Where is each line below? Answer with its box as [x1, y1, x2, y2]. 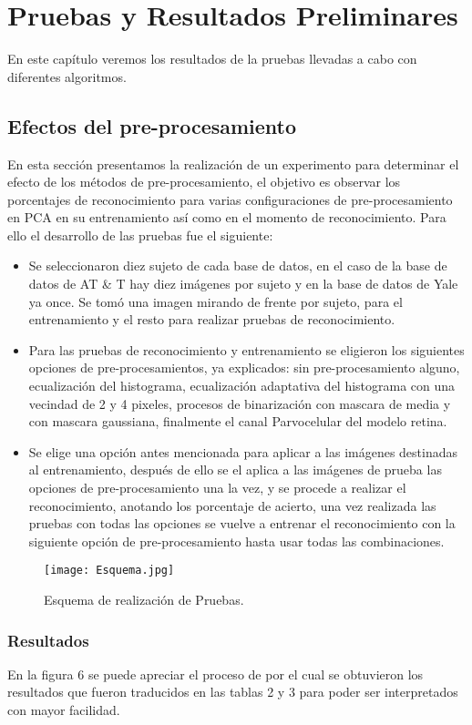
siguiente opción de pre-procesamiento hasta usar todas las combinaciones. [28, 531, 445, 550]
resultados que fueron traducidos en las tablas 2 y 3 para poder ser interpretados [7, 682, 458, 701]
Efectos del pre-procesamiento [7, 111, 297, 139]
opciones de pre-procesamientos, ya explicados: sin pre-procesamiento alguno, [28, 358, 460, 377]
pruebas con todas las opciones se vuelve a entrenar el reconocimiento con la [28, 514, 456, 533]
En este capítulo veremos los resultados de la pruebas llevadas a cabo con [7, 49, 417, 68]
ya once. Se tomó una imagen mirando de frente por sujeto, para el [28, 291, 403, 311]
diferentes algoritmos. [7, 66, 127, 86]
